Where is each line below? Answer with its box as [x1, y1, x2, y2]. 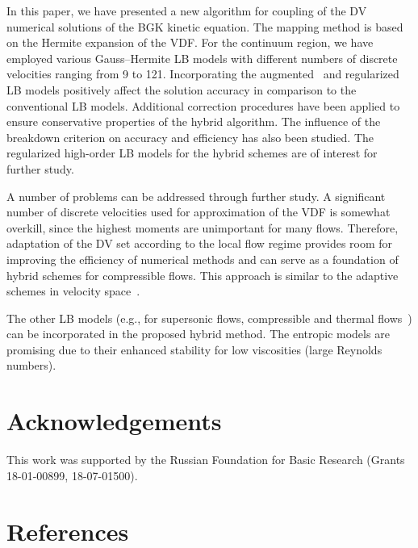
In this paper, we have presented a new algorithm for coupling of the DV [6, 2, 367, 19]
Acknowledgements [6, 404, 222, 437]
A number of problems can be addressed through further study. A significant [6, 187, 386, 204]
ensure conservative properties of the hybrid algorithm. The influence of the [6, 113, 381, 130]
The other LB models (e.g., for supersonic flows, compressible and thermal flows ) [6, 309, 412, 326]
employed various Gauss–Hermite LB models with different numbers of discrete [6, 49, 398, 66]
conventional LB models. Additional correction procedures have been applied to [6, 97, 400, 114]
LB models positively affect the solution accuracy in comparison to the [6, 81, 357, 98]
